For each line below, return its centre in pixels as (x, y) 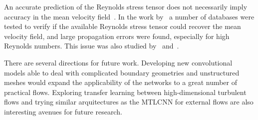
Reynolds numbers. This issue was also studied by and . (92, 46)
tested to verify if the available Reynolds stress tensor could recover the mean (123, 26)
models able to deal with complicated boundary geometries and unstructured (122, 72)
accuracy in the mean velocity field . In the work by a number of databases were (129, 16)
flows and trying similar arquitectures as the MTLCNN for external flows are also (129, 102)
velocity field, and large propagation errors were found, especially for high (117, 36)
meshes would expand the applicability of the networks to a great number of (121, 82)
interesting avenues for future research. (63, 111)
